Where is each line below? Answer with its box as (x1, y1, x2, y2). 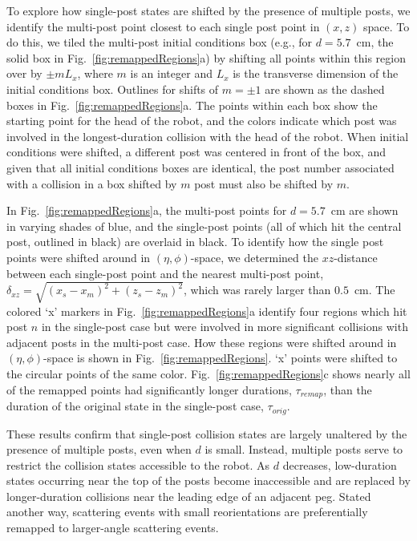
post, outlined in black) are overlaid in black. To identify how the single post (6, 233, 384, 250)
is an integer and (130, 65, 213, 82)
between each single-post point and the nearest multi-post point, (6, 264, 324, 281)
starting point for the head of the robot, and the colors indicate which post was (6, 112, 397, 129)
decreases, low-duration (282, 456, 397, 473)
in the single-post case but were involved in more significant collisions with (41, 318, 408, 335)
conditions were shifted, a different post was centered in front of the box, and (6, 143, 386, 160)
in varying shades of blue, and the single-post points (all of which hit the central (6, 217, 402, 234)
